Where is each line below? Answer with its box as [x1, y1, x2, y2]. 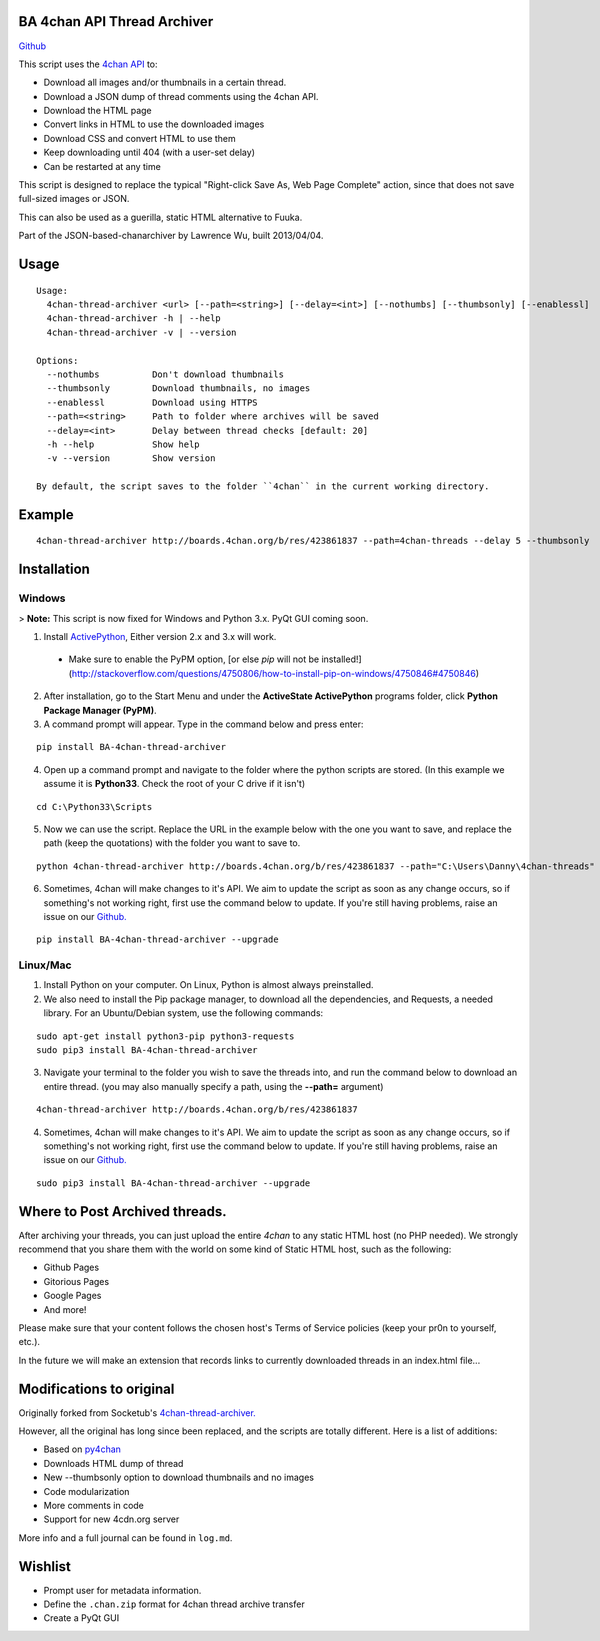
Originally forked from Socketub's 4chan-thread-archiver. [18, 1406, 257, 1419]
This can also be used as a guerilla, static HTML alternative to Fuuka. [18, 211, 303, 223]
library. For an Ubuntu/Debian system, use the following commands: [43, 1007, 324, 1019]
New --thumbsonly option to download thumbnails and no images [43, 1471, 315, 1484]
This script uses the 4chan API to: [18, 58, 159, 70]
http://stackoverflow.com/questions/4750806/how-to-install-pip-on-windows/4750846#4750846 [71, 667, 477, 679]
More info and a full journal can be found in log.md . [18, 1531, 233, 1544]
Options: [36, 355, 79, 366]
